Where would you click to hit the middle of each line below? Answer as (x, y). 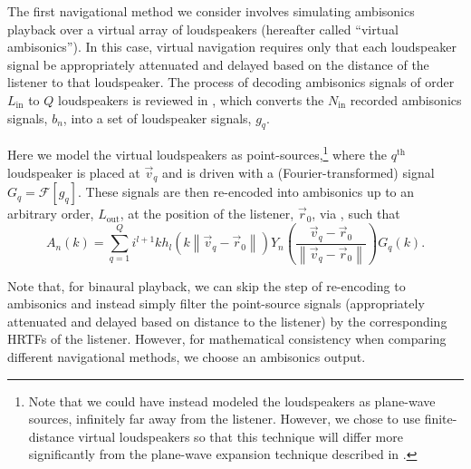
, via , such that (356, 214)
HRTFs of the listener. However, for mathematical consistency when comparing (227, 339)
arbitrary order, (51, 214)
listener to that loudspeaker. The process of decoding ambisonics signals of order (231, 82)
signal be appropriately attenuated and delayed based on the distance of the (218, 64)
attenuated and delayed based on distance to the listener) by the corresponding (227, 321)
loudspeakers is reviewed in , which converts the (191, 99)
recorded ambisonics (406, 99)
